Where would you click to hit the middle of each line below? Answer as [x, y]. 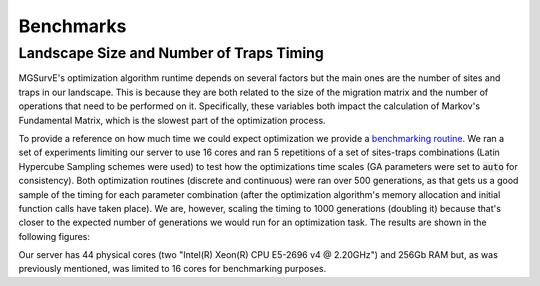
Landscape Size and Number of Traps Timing [171, 53]
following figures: [54, 236]
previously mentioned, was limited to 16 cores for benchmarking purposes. [172, 269]
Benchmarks [72, 26]
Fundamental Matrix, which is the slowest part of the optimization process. [172, 120]
